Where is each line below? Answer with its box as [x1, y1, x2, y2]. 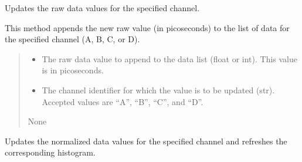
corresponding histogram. [5, 146, 96, 158]
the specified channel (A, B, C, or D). [5, 33, 140, 45]
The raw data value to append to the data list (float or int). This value [42, 52, 297, 65]
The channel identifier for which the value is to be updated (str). [42, 83, 275, 96]
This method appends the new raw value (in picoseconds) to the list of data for [5, 21, 290, 33]
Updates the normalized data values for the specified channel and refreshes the [5, 134, 287, 147]
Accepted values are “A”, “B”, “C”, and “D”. [42, 95, 203, 107]
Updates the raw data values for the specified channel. [5, 2, 200, 14]
